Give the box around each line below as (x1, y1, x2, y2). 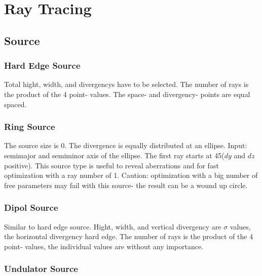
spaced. (4, 99, 27, 109)
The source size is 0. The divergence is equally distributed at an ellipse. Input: (4, 140, 247, 151)
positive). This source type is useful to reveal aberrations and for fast (4, 160, 219, 170)
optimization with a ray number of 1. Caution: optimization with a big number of (4, 170, 258, 180)
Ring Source (4, 120, 55, 133)
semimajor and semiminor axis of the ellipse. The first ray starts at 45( (4, 150, 224, 160)
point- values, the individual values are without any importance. (4, 241, 204, 251)
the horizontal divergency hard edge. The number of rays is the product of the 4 (4, 231, 253, 242)
